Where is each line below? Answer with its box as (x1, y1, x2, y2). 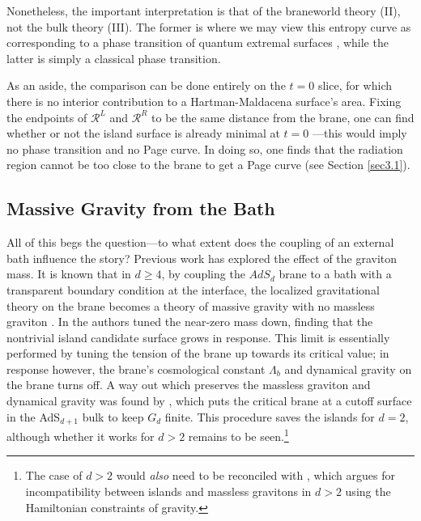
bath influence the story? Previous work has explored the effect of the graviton (6, 249, 398, 266)
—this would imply (313, 125, 407, 142)
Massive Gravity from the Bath (6, 196, 275, 221)
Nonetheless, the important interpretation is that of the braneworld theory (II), (6, 2, 401, 19)
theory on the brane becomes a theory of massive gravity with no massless (6, 297, 375, 314)
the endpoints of (6, 108, 87, 125)
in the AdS (6, 408, 61, 425)
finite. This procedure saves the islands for (164, 408, 375, 425)
